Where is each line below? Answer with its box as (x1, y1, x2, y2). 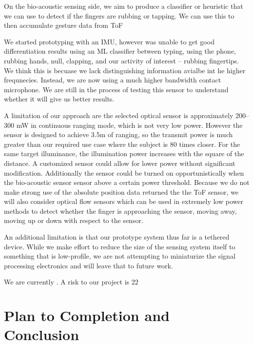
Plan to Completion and (4, 305, 170, 325)
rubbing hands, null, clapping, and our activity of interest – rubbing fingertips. (4, 55, 239, 65)
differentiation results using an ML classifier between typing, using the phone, (4, 46, 236, 56)
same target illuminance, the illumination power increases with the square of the (4, 148, 244, 159)
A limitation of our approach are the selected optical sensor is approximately (4, 110, 234, 120)
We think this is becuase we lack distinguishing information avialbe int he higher (4, 65, 246, 75)
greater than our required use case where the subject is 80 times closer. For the (4, 139, 240, 149)
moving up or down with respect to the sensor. (4, 215, 143, 225)
